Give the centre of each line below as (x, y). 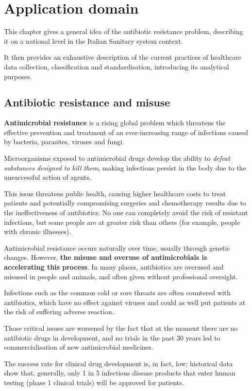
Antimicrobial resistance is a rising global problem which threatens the (115, 123)
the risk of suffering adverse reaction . (59, 312)
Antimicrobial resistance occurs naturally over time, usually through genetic (117, 247)
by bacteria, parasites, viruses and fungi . (64, 142)
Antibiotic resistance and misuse (87, 102)
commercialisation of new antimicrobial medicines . (79, 347)
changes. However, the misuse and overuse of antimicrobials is (106, 257)
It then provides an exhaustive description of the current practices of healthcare (123, 57)
